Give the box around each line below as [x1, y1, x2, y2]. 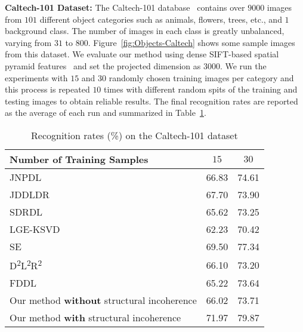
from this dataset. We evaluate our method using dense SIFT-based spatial [5, 48, 279, 60]
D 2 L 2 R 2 [10, 256, 42, 273]
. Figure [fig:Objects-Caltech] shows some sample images [88, 36, 295, 48]
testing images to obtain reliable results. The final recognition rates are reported [5, 94, 298, 107]
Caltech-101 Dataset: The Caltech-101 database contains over [5, 1, 245, 13]
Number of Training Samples [10, 152, 149, 166]
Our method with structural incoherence [10, 311, 181, 325]
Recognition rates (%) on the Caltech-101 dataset [31, 128, 238, 142]
